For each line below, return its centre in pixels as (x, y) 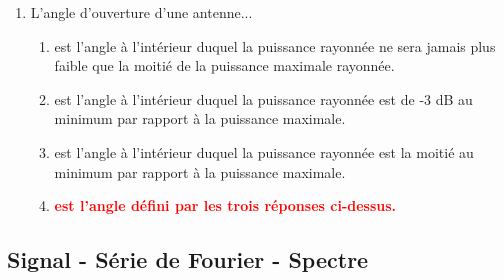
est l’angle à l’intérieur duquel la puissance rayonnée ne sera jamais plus (275, 45)
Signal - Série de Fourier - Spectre (188, 259)
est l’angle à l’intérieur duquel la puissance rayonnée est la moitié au (264, 151)
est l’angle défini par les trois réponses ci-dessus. (225, 205)
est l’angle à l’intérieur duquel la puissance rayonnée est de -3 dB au (263, 98)
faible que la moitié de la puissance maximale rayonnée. (224, 65)
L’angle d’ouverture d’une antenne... (141, 12)
